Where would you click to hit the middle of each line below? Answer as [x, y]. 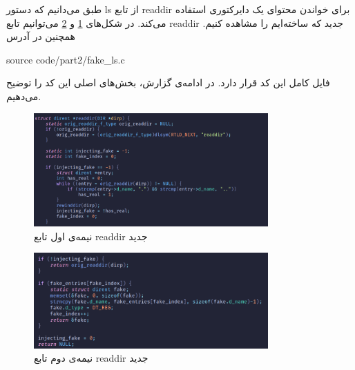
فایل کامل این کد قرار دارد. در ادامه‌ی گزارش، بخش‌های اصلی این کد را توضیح [168, 82]
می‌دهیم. [24, 96]
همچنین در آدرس [41, 36]
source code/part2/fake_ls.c [66, 59]
